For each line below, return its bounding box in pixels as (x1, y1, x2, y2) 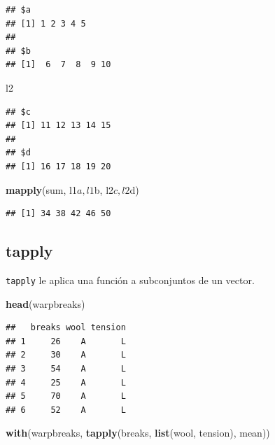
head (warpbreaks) (6, 296, 85, 311)
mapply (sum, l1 (6, 182, 77, 197)
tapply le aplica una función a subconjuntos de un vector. (6, 272, 255, 287)
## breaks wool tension (6, 323, 126, 333)
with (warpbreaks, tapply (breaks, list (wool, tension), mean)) (6, 425, 270, 440)
